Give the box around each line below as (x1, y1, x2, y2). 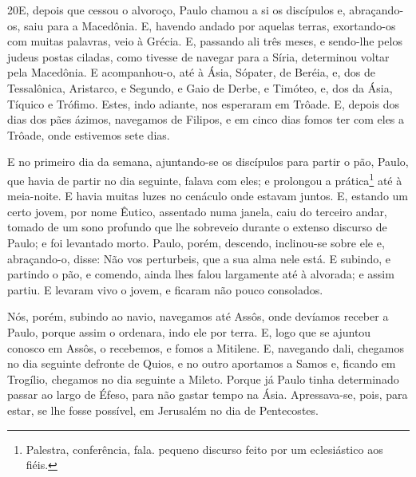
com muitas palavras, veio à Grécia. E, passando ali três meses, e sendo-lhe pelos (7, 33, 402, 49)
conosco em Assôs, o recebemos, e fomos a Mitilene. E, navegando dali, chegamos (7, 339, 404, 356)
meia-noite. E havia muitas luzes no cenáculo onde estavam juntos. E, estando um (7, 187, 409, 204)
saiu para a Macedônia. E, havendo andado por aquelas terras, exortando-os (24, 17, 396, 34)
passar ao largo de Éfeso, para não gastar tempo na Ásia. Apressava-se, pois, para (7, 386, 408, 403)
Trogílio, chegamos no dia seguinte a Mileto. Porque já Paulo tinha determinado (7, 370, 399, 387)
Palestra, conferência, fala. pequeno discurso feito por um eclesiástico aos (26, 440, 383, 457)
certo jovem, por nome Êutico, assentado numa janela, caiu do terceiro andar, (7, 203, 387, 219)
